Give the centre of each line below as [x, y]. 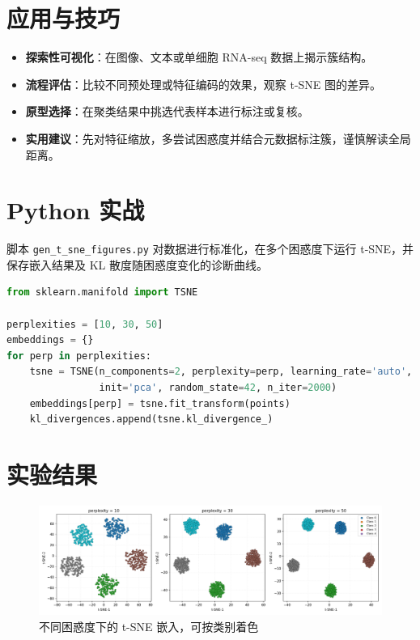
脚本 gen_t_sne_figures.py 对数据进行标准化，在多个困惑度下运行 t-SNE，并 [210, 249]
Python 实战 [76, 210]
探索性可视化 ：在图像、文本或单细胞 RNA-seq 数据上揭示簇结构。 [199, 57]
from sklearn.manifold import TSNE [102, 292]
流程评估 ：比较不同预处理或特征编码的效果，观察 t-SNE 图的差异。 [204, 84]
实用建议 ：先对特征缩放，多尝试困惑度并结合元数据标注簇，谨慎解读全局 [218, 138]
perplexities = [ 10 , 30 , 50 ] [85, 324]
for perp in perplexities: [79, 356]
